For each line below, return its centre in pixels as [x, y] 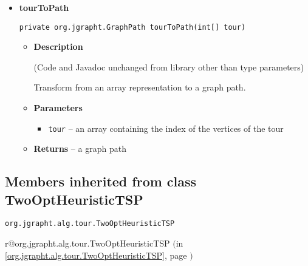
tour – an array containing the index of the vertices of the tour [166, 128]
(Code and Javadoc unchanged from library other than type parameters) [169, 66]
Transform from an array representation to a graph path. [140, 87]
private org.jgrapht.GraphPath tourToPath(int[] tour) [132, 27]
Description [58, 46]
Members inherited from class [101, 181]
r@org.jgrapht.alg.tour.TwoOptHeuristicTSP [87, 243]
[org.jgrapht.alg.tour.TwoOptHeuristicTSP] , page [96, 255]
